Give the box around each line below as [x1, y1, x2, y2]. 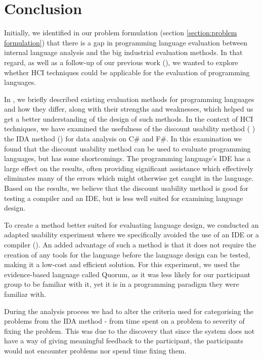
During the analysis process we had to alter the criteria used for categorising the [4, 305, 253, 316]
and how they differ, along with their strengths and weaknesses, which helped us [4, 104, 253, 114]
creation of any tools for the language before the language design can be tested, [4, 249, 250, 260]
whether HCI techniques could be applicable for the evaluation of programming [4, 67, 250, 77]
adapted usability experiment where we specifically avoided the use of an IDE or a [4, 229, 259, 240]
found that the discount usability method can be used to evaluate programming [4, 143, 251, 153]
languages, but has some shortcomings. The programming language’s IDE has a [4, 153, 251, 164]
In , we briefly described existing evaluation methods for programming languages [4, 93, 254, 104]
